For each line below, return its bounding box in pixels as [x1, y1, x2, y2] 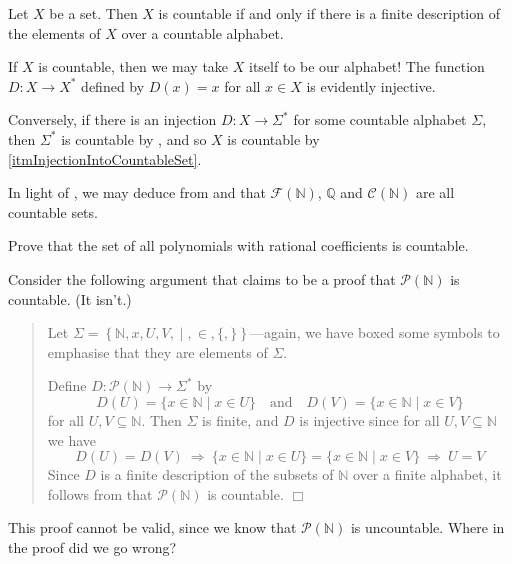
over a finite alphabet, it [353, 464, 502, 485]
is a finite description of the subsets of [100, 464, 334, 485]
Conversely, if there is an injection [8, 109, 217, 130]
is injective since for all [299, 409, 440, 430]
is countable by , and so [61, 128, 207, 149]
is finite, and [202, 409, 279, 430]
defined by [81, 75, 145, 96]
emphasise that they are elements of [47, 341, 268, 362]
